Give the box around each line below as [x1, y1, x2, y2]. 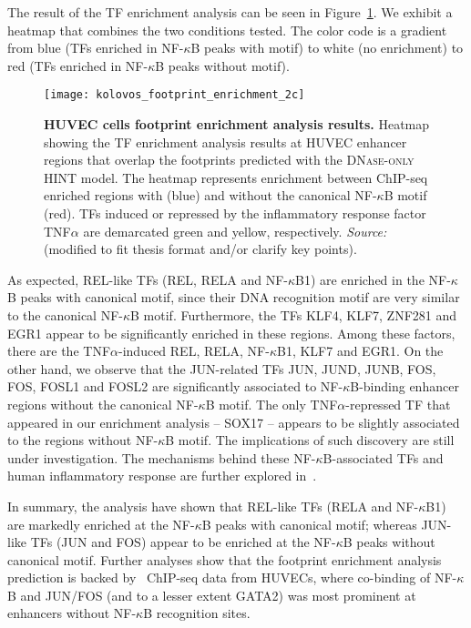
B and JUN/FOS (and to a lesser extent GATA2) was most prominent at [7, 585, 416, 604]
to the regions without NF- [7, 430, 159, 450]
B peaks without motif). [155, 56, 290, 75]
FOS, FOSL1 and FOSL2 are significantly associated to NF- [7, 377, 343, 396]
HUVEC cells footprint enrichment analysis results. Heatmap [44, 115, 430, 134]
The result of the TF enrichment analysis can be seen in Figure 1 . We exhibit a [7, 3, 453, 21]
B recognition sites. [143, 603, 251, 623]
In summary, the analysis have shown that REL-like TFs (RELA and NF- [7, 496, 419, 515]
